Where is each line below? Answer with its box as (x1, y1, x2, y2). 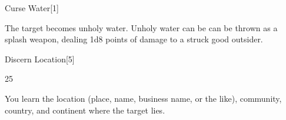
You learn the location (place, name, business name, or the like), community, (5, 92, 282, 104)
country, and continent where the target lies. (5, 104, 165, 116)
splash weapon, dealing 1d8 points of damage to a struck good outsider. (5, 33, 263, 45)
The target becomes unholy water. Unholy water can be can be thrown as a (5, 21, 278, 34)
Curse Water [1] (5, 2, 59, 14)
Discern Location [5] (5, 52, 75, 65)
